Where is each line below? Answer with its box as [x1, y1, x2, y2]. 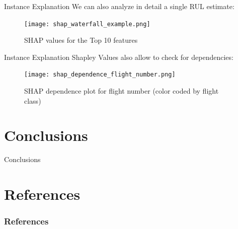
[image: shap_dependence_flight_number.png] [24, 71, 176, 79]
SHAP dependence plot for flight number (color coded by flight [24, 86, 219, 96]
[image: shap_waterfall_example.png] [24, 20, 150, 28]
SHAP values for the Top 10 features [24, 35, 138, 45]
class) [24, 95, 41, 106]
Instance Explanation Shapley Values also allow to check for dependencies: [4, 51, 233, 62]
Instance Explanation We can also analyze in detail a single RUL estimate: [4, 1, 234, 11]
